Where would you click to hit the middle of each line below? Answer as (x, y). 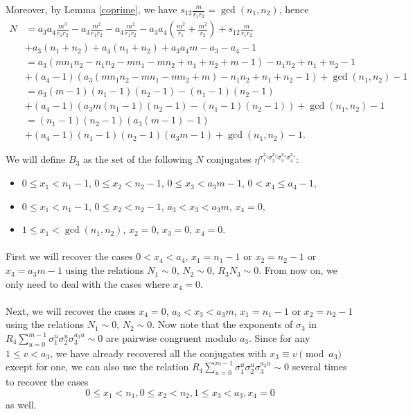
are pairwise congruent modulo (171, 338)
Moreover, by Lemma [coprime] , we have (91, 9)
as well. (21, 405)
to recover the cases (47, 382)
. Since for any (279, 338)
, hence (294, 9)
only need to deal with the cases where (88, 283)
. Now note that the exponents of (222, 324)
